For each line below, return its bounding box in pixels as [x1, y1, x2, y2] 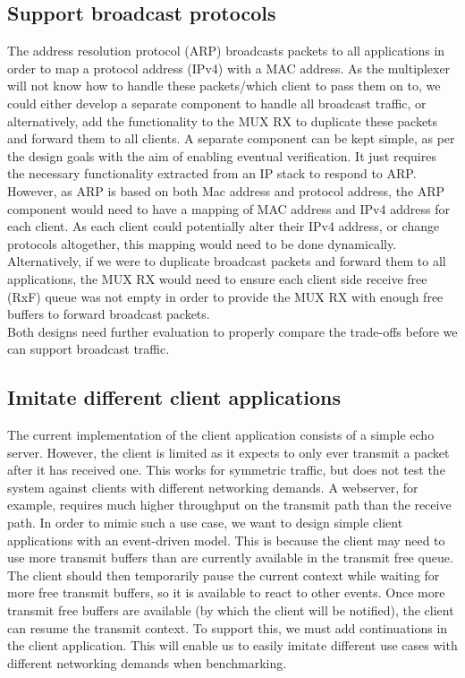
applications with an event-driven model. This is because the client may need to [7, 530, 445, 549]
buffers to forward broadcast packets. [7, 305, 210, 323]
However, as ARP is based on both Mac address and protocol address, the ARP [7, 181, 445, 200]
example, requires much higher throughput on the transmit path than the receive [7, 495, 452, 514]
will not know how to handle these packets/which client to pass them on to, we [7, 76, 441, 95]
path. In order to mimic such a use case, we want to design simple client [7, 513, 403, 532]
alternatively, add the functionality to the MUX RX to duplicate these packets [7, 111, 438, 130]
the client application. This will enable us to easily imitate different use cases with [7, 636, 458, 655]
